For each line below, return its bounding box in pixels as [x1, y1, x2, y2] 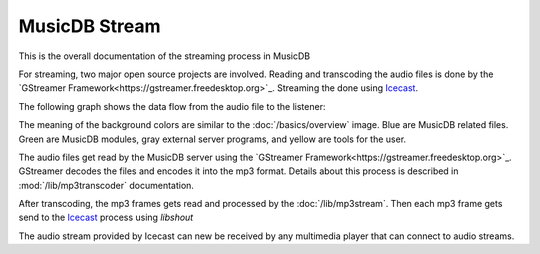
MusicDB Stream [18, 15, 161, 37]
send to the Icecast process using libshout [18, 211, 194, 224]
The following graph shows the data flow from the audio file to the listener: [18, 100, 326, 112]
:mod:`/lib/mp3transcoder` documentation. [18, 179, 195, 191]
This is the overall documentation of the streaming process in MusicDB [18, 50, 310, 62]
